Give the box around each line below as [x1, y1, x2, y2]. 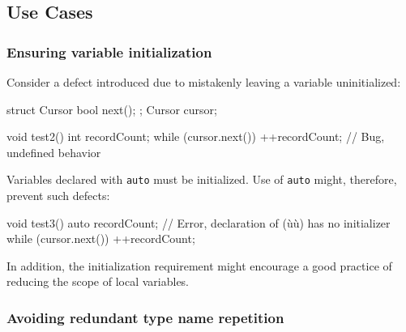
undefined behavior [6, 143, 101, 160]
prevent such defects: [6, 187, 110, 204]
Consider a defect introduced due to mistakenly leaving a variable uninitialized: [6, 74, 401, 90]
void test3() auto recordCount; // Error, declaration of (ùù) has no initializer [6, 214, 391, 231]
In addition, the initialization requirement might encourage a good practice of [6, 257, 392, 274]
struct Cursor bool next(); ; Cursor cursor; [6, 100, 217, 117]
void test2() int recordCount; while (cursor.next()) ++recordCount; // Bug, [6, 128, 385, 145]
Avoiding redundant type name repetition [6, 307, 284, 327]
